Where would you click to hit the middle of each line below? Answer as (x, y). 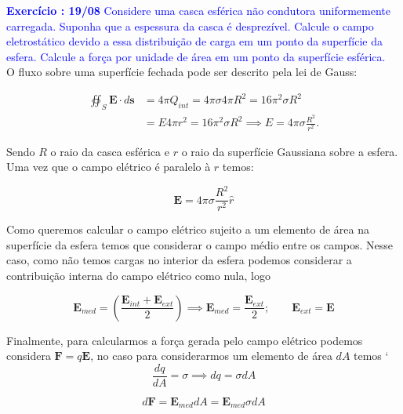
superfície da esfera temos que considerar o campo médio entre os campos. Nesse (200, 244)
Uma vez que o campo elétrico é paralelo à (109, 167)
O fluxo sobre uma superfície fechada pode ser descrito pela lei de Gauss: (182, 72)
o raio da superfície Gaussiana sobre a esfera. (290, 151)
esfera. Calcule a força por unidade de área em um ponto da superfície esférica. (196, 56)
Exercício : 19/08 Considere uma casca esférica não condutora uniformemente (199, 10)
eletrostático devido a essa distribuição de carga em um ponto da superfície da (195, 41)
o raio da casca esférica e (110, 151)
